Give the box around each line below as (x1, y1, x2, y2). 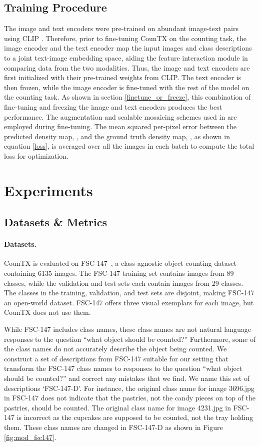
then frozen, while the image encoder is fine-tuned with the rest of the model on (4, 82, 249, 92)
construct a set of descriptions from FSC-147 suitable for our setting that (4, 353, 228, 363)
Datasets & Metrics (4, 214, 107, 230)
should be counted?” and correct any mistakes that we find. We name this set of (4, 373, 250, 383)
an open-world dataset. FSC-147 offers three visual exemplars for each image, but (4, 297, 254, 307)
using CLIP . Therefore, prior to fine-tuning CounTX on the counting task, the (4, 33, 246, 43)
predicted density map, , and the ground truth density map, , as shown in (4, 131, 230, 141)
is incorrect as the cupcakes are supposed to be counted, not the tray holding (16, 412, 253, 422)
